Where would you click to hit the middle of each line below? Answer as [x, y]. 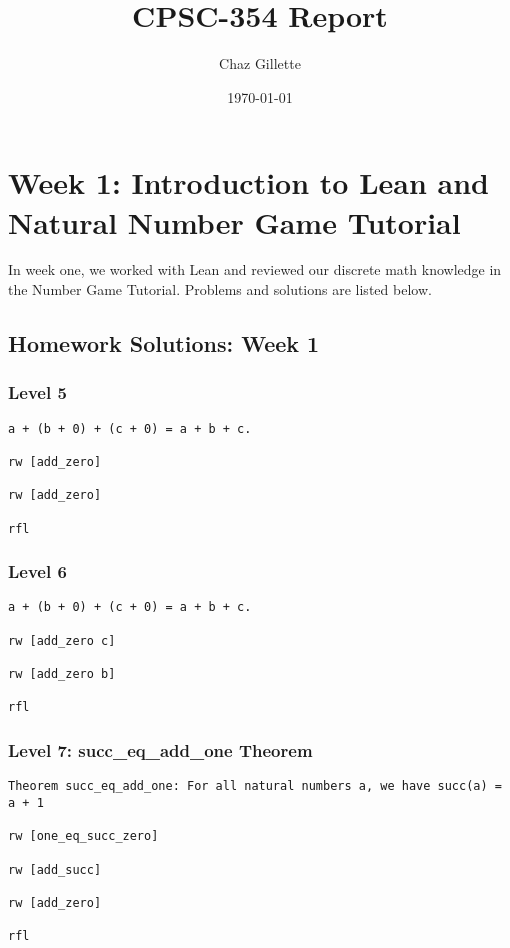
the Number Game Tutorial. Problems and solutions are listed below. [220, 289]
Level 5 [37, 392]
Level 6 [37, 571]
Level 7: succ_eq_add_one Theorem [160, 749]
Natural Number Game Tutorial [234, 221]
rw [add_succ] [55, 869]
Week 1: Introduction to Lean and [249, 182]
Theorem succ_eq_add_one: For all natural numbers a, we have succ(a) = [255, 786]
